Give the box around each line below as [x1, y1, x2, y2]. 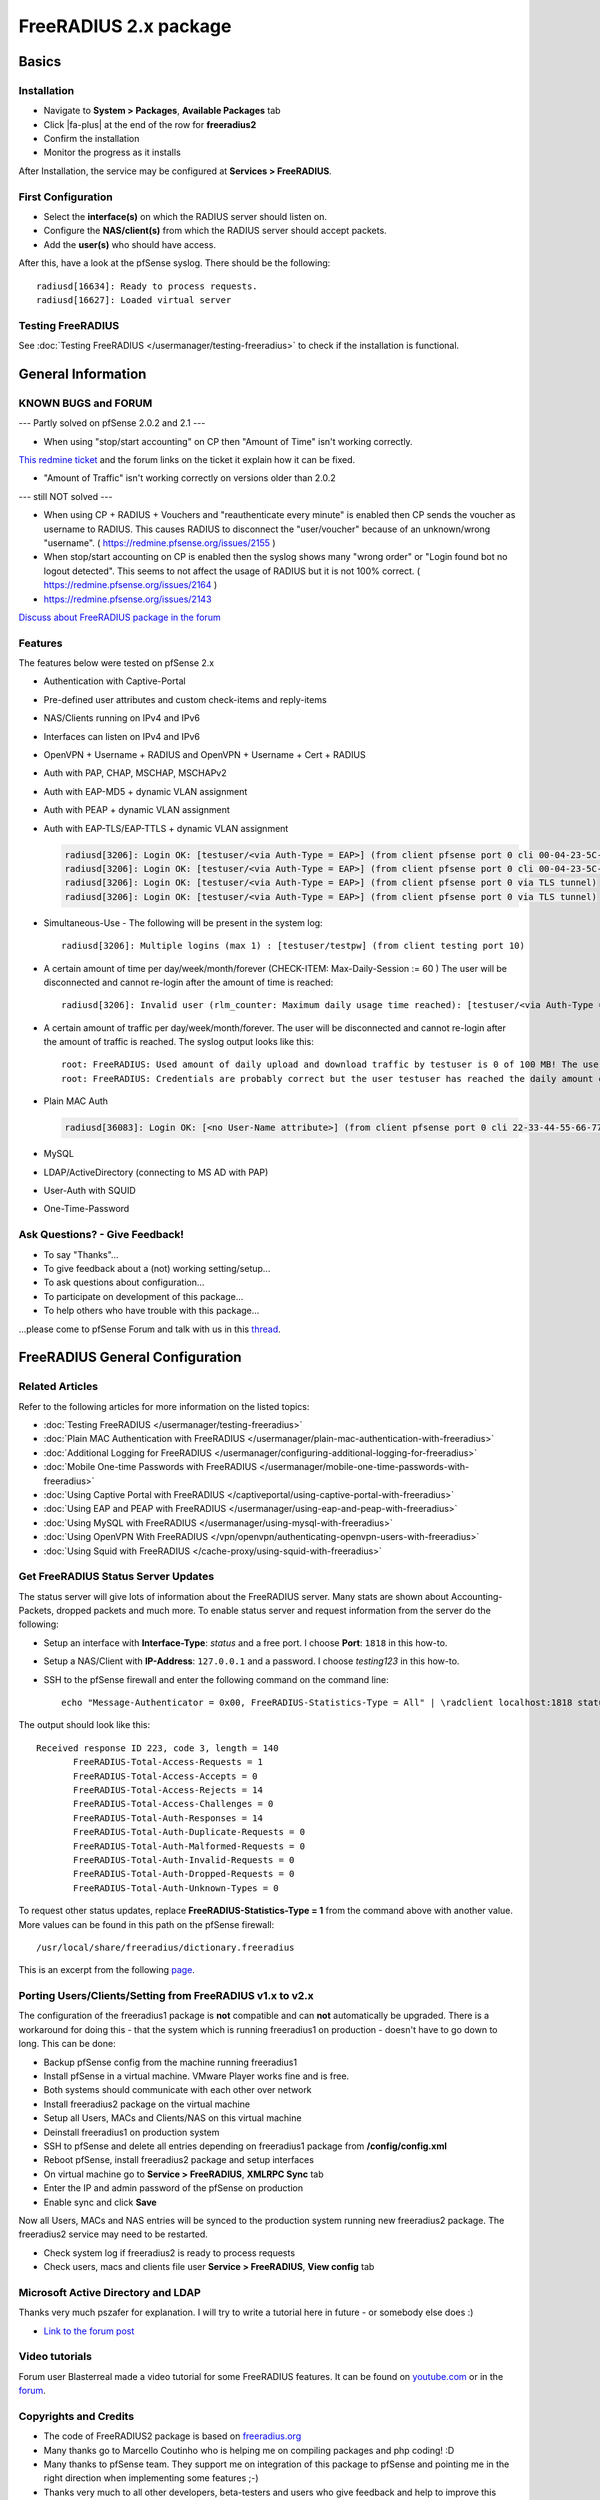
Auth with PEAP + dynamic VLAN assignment [43, 804, 230, 816]
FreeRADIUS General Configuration [18, 1349, 242, 1366]
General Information [18, 365, 147, 382]
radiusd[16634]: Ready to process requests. [36, 280, 259, 292]
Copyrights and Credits [18, 2409, 135, 2423]
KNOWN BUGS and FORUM [18, 396, 153, 410]
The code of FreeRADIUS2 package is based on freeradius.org [43, 2430, 302, 2442]
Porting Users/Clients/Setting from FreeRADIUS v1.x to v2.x [18, 1989, 314, 2003]
